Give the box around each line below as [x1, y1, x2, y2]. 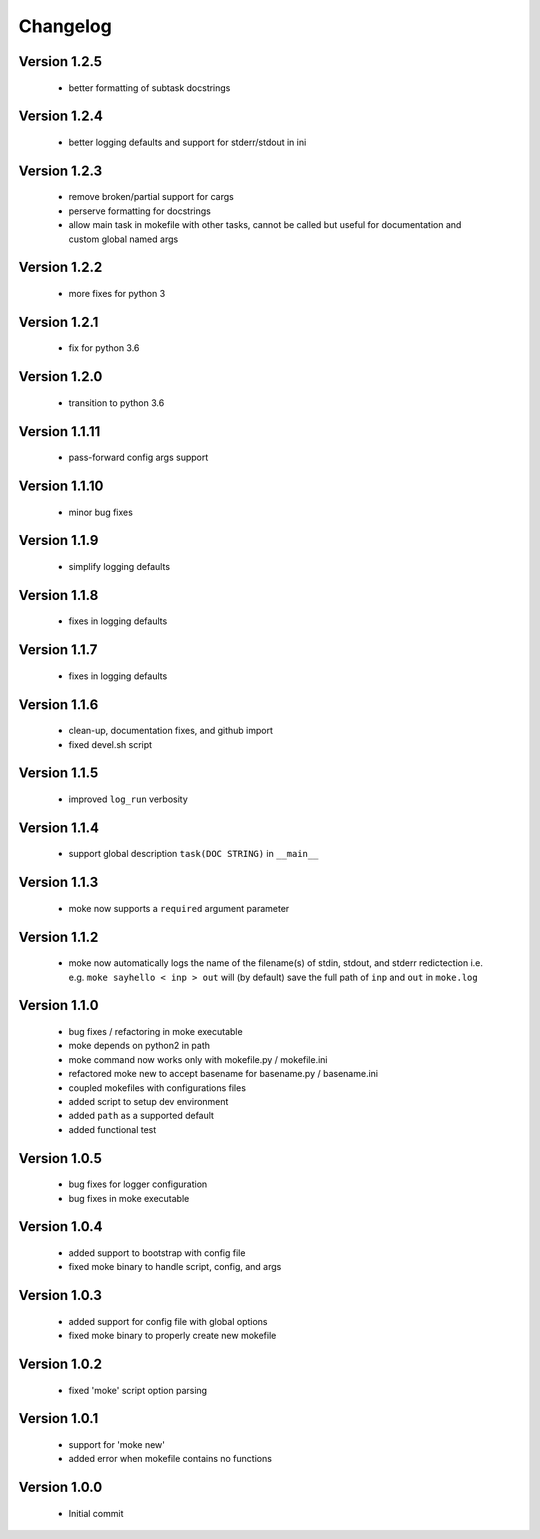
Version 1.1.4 [18, 819, 100, 836]
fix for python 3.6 [68, 342, 140, 354]
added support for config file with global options [68, 1315, 268, 1327]
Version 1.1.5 [18, 765, 99, 782]
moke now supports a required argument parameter [68, 902, 290, 914]
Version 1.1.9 [18, 532, 99, 549]
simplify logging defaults [68, 560, 170, 572]
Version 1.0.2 [18, 1355, 103, 1372]
